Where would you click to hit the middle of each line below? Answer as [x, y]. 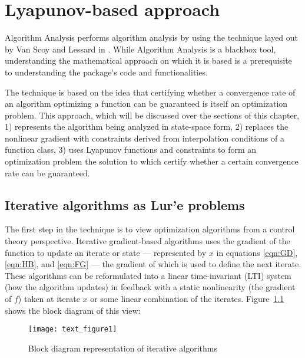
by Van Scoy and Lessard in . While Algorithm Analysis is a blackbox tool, [140, 49]
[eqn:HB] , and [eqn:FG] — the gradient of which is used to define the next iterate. [153, 264]
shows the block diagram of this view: [73, 310]
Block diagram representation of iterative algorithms [123, 348]
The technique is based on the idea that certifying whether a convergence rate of [150, 92]
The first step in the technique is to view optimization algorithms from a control [150, 229]
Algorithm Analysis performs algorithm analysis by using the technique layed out [152, 37]
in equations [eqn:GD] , [257, 252]
